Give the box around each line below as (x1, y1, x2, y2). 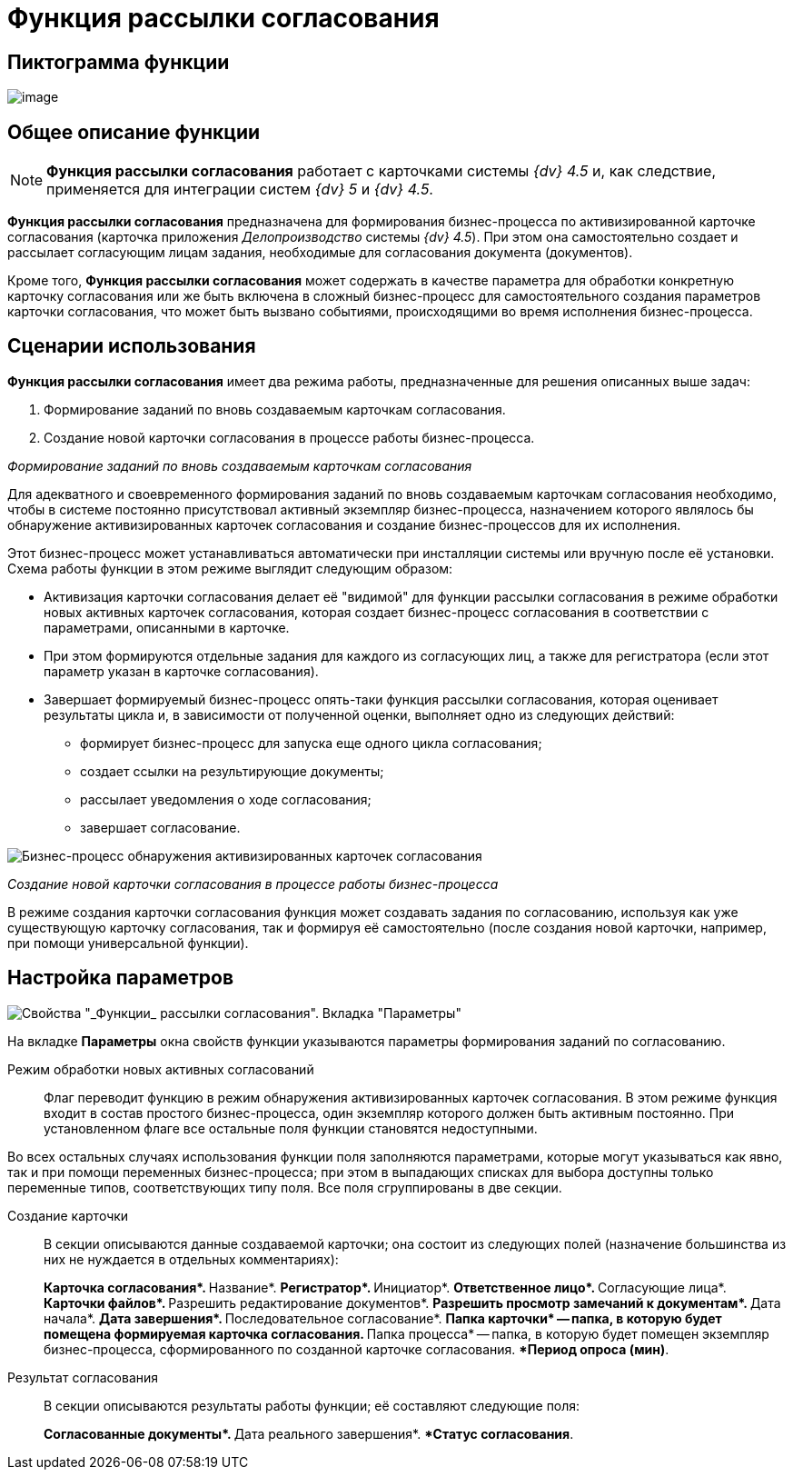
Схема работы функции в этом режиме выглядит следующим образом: (7, 560, 453, 576)
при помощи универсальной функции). (7, 934, 249, 951)
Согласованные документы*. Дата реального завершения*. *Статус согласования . (44, 1425, 574, 1442)
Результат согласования (7, 1369, 159, 1385)
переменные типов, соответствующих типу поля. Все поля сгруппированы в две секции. (7, 1179, 562, 1195)
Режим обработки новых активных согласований (7, 1061, 314, 1077)
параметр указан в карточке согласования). (44, 663, 319, 679)
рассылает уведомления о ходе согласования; (80, 791, 372, 807)
